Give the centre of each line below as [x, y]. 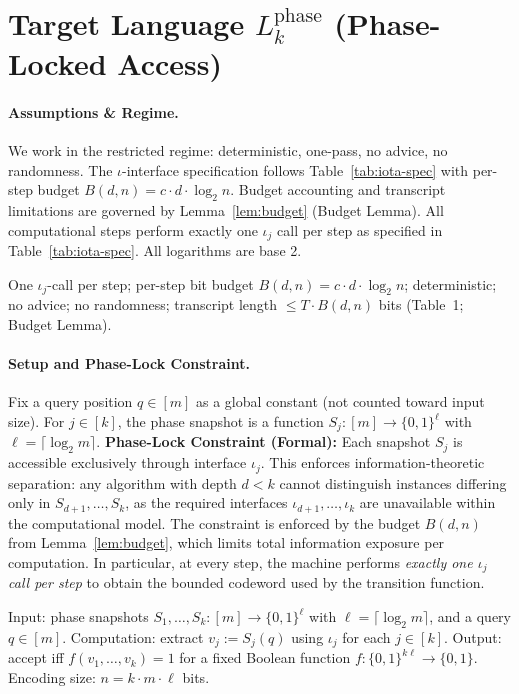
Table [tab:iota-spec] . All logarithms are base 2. [155, 250]
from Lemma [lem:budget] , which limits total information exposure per [226, 542]
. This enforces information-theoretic [372, 462]
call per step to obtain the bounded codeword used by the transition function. [246, 582]
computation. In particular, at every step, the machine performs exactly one [240, 561]
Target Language [126, 23]
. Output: [473, 636]
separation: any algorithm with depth [122, 482]
